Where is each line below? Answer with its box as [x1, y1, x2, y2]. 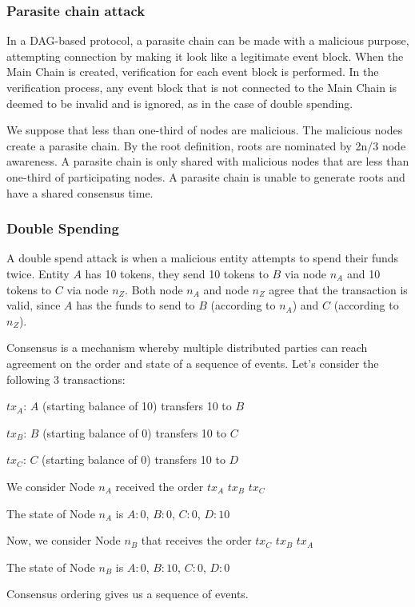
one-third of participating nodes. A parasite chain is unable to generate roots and [6, 168, 405, 185]
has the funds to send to [76, 297, 195, 313]
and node [203, 281, 249, 298]
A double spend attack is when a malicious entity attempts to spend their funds [6, 250, 399, 266]
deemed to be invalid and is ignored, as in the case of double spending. [6, 94, 353, 111]
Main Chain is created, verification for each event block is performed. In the [6, 63, 379, 80]
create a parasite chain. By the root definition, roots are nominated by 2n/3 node [6, 137, 406, 154]
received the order [115, 477, 204, 494]
